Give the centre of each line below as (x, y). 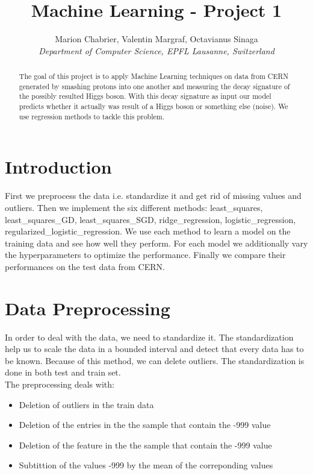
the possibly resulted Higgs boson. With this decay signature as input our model (145, 96)
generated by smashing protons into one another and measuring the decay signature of (154, 86)
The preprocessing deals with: (60, 384)
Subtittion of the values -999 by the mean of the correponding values (146, 465)
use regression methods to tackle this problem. (91, 116)
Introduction (58, 167)
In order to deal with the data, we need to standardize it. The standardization (149, 337)
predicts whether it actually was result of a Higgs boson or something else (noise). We (153, 106)
